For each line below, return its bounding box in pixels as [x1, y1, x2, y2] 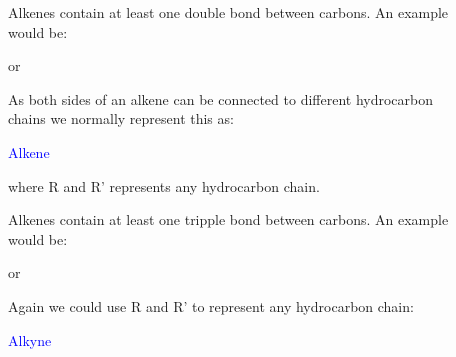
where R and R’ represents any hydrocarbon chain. [8, 175, 320, 196]
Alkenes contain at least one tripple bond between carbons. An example [8, 209, 449, 230]
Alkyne [8, 329, 52, 350]
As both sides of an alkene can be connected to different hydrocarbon [8, 88, 434, 109]
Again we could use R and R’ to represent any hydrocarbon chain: [8, 295, 414, 316]
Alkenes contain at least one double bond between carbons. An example [8, 2, 449, 22]
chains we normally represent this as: [8, 108, 234, 129]
